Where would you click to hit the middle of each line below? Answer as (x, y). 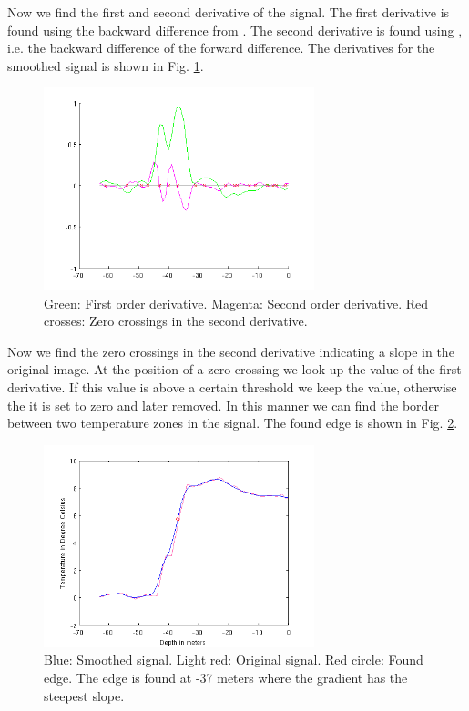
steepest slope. (84, 695)
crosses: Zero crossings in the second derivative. (176, 321)
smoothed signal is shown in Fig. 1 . (106, 65)
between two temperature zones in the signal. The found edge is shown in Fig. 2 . (233, 423)
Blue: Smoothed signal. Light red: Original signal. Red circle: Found (234, 660)
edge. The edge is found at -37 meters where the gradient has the (226, 678)
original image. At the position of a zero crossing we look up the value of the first (234, 369)
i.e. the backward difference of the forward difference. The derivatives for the (221, 48)
